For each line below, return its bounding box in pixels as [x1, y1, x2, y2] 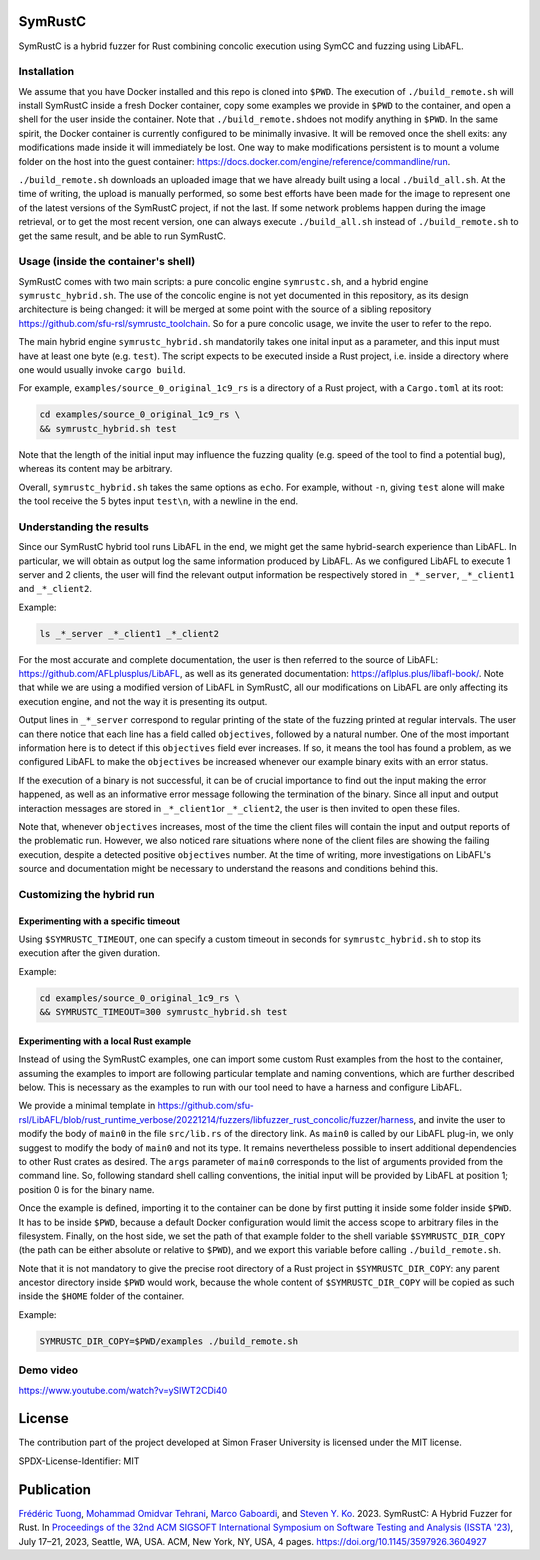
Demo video [18, 1363, 79, 1377]
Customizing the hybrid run [18, 887, 155, 901]
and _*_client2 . [18, 583, 92, 595]
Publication [18, 1481, 92, 1498]
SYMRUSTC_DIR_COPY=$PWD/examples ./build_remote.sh [39, 1335, 299, 1347]
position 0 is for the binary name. [18, 1183, 155, 1195]
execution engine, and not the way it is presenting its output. [18, 695, 268, 707]
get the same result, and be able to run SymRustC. [18, 230, 227, 242]
